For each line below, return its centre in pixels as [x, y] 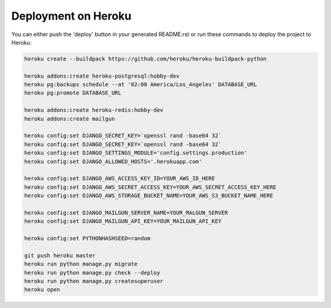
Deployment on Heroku [71, 16]
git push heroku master [60, 255]
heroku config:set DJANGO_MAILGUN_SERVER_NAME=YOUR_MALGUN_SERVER [126, 213]
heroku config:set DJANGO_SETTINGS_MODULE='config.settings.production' [136, 153]
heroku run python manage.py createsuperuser [94, 281]
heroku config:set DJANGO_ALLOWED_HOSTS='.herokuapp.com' [113, 161]
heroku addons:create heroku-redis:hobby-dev [94, 110]
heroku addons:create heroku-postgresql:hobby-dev [102, 76]
